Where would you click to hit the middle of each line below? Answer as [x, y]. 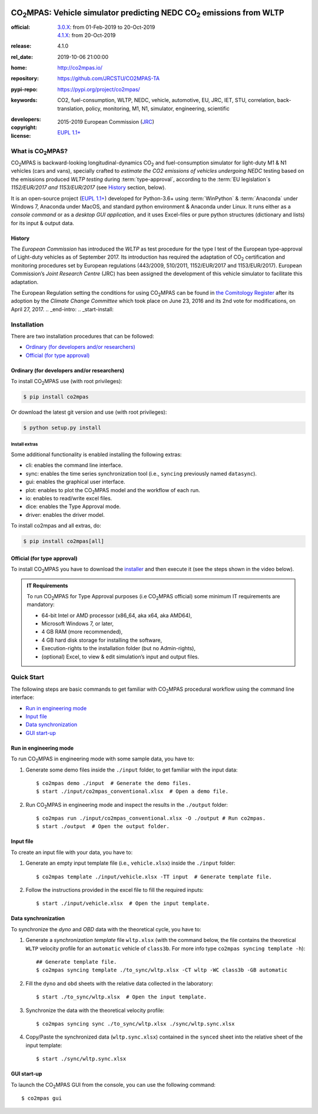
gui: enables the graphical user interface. [76, 482]
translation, [71, 108]
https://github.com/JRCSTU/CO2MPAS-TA [109, 78]
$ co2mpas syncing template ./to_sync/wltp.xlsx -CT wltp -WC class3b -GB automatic [162, 970]
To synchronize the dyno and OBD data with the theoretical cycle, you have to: [106, 929]
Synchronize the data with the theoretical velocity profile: [95, 1010]
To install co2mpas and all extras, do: [56, 526]
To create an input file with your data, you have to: [72, 852]
